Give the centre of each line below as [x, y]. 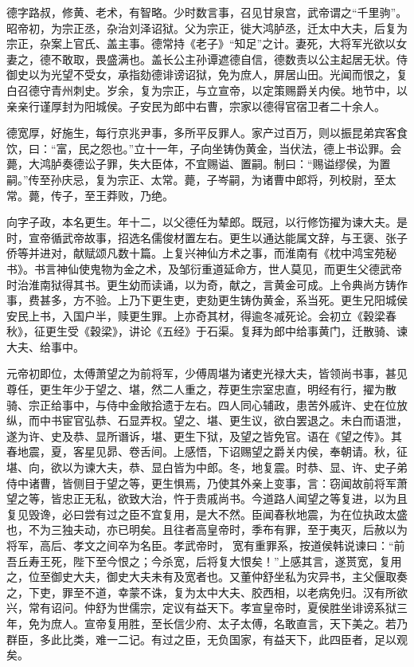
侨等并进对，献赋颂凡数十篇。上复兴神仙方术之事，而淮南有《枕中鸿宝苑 [196, 253]
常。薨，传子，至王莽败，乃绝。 [90, 195]
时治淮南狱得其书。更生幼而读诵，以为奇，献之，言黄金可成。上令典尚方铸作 [207, 284]
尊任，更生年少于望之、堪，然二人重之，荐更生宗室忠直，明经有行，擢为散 [201, 389]
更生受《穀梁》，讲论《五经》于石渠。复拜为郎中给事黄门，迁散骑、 [221, 331]
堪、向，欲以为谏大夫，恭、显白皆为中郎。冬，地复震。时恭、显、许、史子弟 [207, 467]
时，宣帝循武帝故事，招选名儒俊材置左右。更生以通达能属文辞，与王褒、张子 [207, 237]
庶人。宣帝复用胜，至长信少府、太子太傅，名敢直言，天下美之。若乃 [229, 623]
